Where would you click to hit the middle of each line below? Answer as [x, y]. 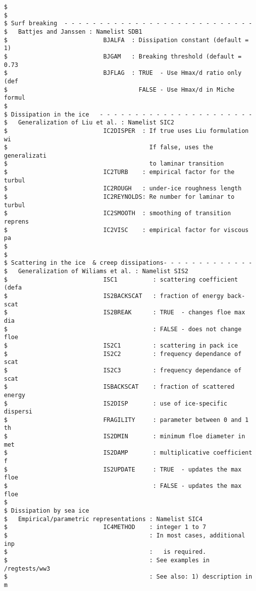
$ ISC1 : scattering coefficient [121, 279]
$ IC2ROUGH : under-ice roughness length [123, 189]
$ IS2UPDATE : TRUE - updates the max [123, 469]
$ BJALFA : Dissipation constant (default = [126, 40]
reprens [17, 222]
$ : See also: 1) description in [128, 577]
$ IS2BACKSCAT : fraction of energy [114, 296]
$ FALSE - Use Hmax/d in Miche [119, 89]
